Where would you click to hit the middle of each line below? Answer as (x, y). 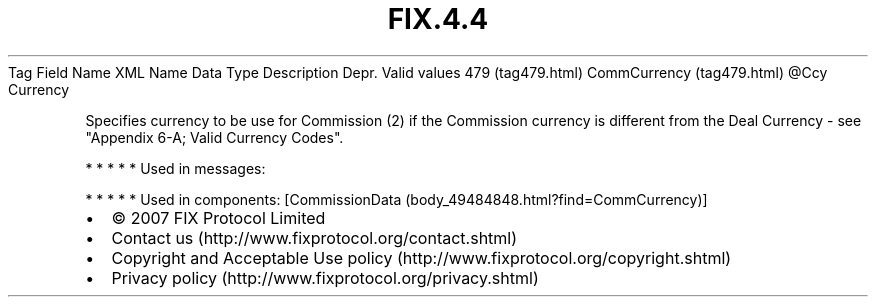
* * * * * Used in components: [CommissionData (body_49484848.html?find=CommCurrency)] (396, 199)
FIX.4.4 (438, 19)
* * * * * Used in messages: (175, 168)
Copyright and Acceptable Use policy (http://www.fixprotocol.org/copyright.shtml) (421, 257)
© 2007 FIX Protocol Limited (218, 217)
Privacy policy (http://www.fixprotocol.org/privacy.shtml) (325, 277)
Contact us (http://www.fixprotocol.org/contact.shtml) (314, 237)
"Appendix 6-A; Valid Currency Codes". (214, 137)
